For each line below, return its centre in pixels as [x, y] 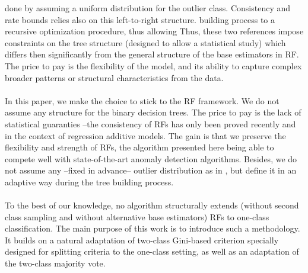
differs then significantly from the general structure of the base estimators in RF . [152, 54]
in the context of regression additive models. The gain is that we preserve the [145, 135]
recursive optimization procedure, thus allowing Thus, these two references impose [154, 31]
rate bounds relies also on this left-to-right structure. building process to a [140, 19]
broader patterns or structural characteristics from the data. [114, 77]
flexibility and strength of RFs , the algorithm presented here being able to [139, 147]
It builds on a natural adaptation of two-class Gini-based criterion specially [142, 240]
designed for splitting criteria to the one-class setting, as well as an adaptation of [152, 251]
